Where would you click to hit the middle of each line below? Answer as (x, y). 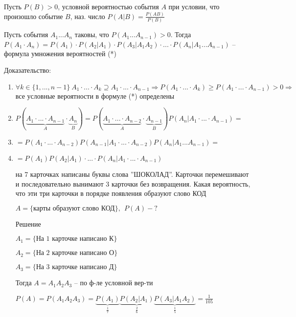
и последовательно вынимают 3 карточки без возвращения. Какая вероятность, (133, 183)
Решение (28, 223)
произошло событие (34, 16)
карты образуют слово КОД (74, 208)
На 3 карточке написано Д (75, 267)
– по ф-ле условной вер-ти (114, 283)
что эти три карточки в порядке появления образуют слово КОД (111, 193)
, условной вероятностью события (108, 6)
